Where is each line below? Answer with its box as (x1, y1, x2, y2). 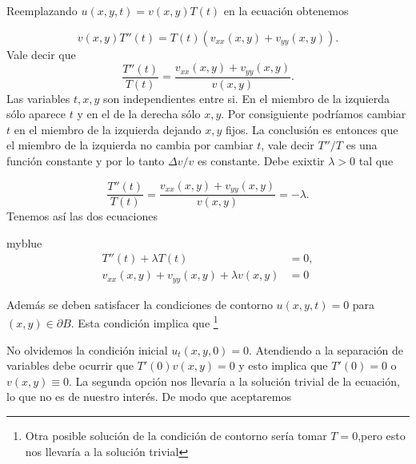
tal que (358, 153, 394, 169)
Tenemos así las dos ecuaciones (6, 208, 158, 224)
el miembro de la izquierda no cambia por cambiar (6, 137, 254, 153)
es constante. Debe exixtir (197, 153, 325, 169)
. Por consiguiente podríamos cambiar (221, 105, 406, 122)
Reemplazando (6, 2, 78, 18)
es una (346, 137, 378, 153)
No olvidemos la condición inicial (6, 341, 168, 358)
